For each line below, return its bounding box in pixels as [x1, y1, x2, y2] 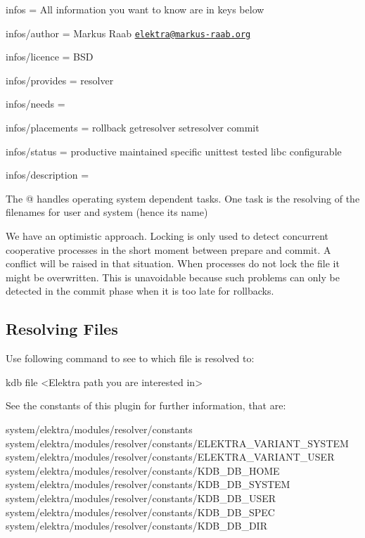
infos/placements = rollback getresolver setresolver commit [6, 120, 260, 135]
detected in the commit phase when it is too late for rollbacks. [6, 283, 274, 298]
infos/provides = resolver [6, 72, 114, 87]
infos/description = [6, 167, 89, 182]
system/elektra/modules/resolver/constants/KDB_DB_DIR [6, 518, 267, 533]
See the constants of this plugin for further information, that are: [6, 398, 286, 413]
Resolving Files [6, 318, 118, 340]
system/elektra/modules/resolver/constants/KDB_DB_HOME [6, 463, 280, 478]
